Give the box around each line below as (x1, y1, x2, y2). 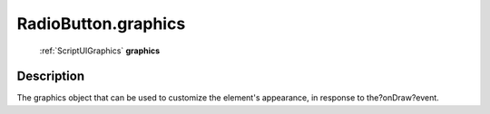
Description (16, 69, 85, 84)
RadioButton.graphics (16, 14, 186, 33)
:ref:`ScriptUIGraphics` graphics (39, 45, 161, 56)
